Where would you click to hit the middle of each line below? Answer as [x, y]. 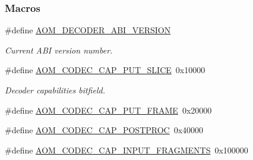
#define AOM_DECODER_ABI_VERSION [88, 30]
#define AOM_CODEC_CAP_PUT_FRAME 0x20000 [108, 110]
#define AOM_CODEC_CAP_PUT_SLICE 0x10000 [105, 70]
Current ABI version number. [59, 50]
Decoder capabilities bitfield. [55, 90]
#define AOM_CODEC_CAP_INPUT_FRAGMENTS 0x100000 [126, 150]
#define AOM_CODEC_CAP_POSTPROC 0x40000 [104, 130]
